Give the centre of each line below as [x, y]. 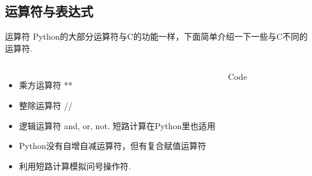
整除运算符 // [46, 105]
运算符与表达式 [49, 11]
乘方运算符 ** [46, 85]
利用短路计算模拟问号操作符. [75, 165]
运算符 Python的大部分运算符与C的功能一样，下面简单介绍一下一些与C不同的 [156, 36]
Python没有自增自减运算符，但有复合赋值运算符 [112, 146]
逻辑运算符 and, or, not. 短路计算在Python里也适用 [117, 125]
